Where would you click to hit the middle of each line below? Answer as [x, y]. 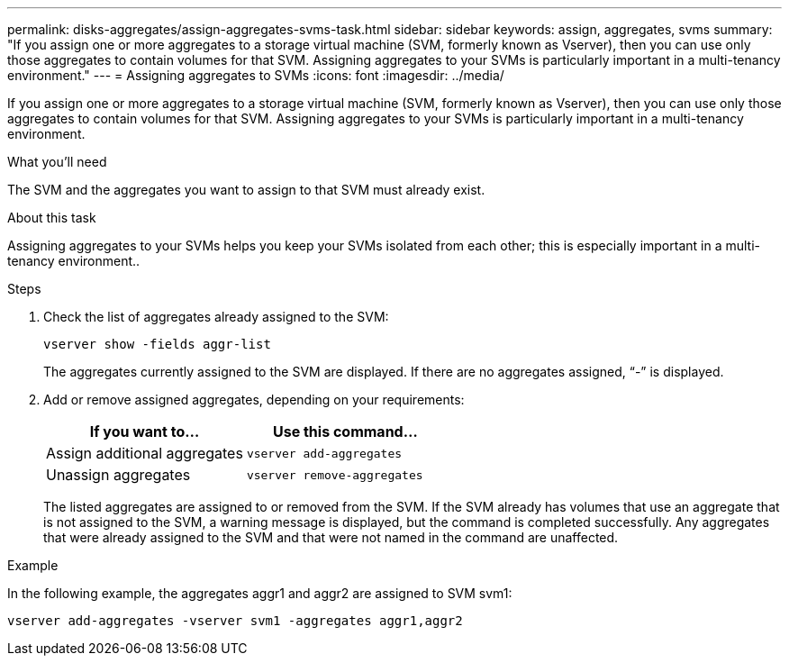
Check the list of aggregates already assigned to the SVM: [216, 317]
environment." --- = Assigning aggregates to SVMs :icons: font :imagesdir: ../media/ [256, 75]
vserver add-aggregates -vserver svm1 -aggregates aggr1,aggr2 [235, 621]
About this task [52, 218]
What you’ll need [57, 162]
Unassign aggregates [118, 475]
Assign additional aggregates [145, 453]
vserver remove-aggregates [335, 475]
